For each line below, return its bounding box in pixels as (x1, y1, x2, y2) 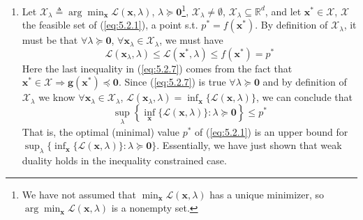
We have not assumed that (22, 187, 136, 201)
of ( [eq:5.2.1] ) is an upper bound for (195, 124, 348, 139)
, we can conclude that (255, 90, 353, 104)
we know (38, 90, 75, 104)
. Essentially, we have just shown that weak (156, 138, 342, 152)
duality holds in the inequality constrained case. (22, 153, 227, 168)
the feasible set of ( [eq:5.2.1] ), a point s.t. (22, 17, 198, 32)
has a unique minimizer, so (209, 187, 325, 201)
